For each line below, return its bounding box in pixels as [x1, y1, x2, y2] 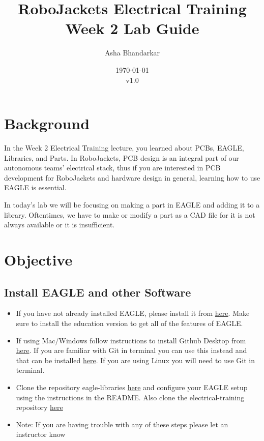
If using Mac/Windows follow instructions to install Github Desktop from [16, 335, 246, 345]
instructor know [16, 429, 66, 439]
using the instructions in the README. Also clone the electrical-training [16, 392, 245, 402]
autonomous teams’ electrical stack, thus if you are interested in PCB [4, 162, 221, 173]
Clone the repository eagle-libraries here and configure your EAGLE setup [16, 381, 248, 392]
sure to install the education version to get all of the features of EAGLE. [16, 317, 243, 328]
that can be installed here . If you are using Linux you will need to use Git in [16, 355, 255, 365]
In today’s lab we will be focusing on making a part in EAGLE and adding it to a [4, 199, 260, 210]
